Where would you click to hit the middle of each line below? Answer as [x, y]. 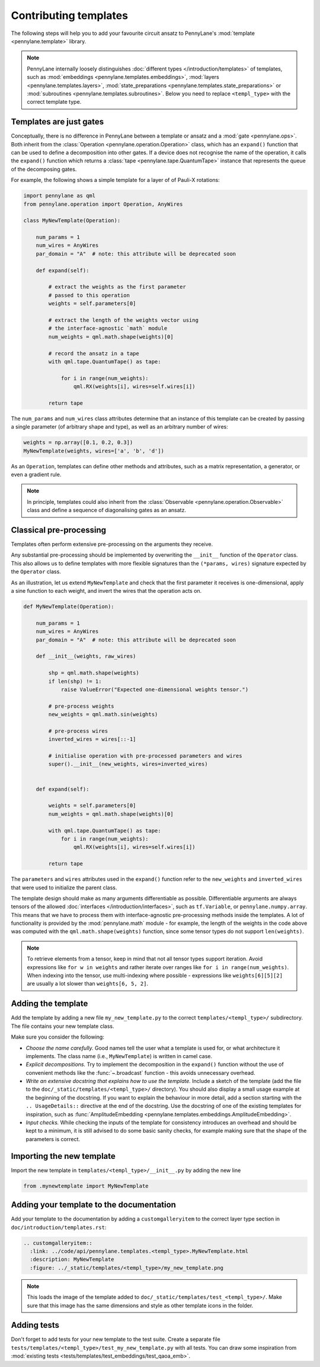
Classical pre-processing [59, 530]
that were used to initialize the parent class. [64, 887]
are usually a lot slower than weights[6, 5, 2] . [87, 983]
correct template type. [54, 102]
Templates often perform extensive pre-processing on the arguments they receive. [112, 544]
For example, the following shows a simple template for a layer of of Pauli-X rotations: [115, 180]
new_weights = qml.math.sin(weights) [103, 715]
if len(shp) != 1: [75, 681]
